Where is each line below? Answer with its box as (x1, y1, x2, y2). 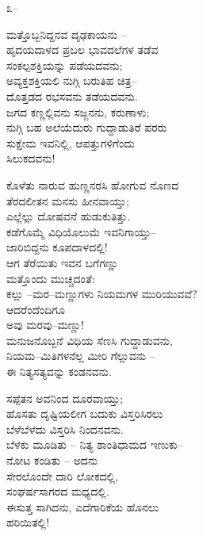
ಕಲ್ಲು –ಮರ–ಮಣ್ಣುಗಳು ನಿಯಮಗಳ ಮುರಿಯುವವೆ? (6, 285, 197, 302)
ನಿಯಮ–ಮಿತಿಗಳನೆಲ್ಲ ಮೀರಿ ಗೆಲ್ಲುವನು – (6, 347, 155, 364)
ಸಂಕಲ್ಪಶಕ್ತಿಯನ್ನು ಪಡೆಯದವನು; (6, 56, 123, 73)
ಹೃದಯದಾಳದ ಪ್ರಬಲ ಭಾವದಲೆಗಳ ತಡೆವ (6, 41, 159, 58)
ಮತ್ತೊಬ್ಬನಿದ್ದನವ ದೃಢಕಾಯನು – (6, 25, 127, 42)
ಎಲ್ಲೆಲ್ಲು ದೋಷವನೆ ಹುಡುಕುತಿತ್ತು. (6, 208, 131, 224)
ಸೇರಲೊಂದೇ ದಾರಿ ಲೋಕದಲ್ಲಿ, (6, 467, 118, 484)
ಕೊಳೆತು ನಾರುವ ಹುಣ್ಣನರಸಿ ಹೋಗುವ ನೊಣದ (6, 176, 179, 193)
